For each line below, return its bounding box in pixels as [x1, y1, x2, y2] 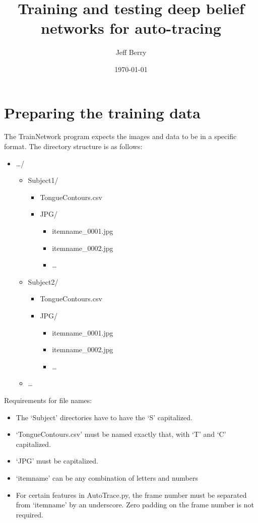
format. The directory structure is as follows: [4, 141, 143, 152]
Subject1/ [28, 175, 58, 185]
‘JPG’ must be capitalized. [16, 455, 98, 466]
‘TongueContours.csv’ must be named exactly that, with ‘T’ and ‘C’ [16, 429, 226, 439]
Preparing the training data [4, 102, 201, 122]
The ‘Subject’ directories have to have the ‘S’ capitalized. [16, 412, 192, 422]
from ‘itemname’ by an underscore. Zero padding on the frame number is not [16, 499, 254, 510]
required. [16, 509, 43, 519]
